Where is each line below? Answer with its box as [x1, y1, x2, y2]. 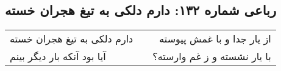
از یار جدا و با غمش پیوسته [159, 32, 271, 46]
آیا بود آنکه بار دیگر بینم [10, 49, 106, 64]
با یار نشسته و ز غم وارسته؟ [152, 49, 271, 64]
